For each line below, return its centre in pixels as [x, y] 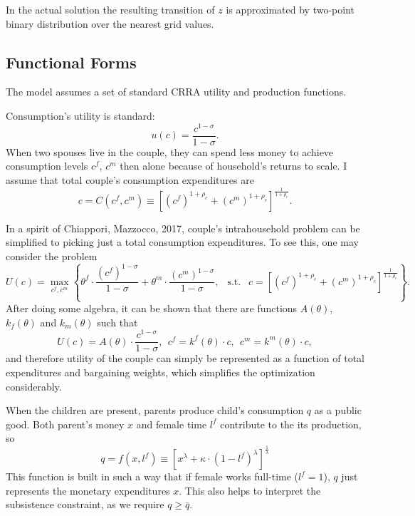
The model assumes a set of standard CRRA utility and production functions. [176, 92]
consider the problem [52, 256]
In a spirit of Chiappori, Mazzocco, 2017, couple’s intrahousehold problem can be [183, 228]
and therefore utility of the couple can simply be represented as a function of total [185, 358]
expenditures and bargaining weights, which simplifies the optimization [161, 372]
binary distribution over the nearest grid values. [110, 23]
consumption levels [47, 166]
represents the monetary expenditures [88, 490]
